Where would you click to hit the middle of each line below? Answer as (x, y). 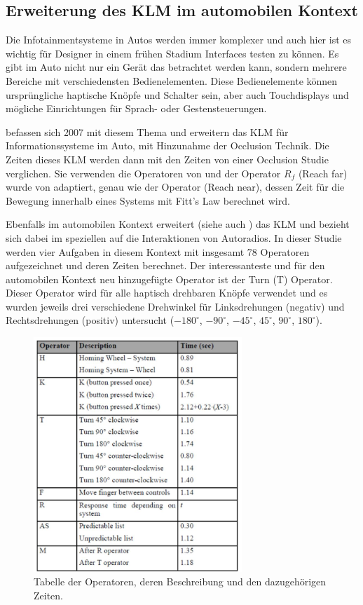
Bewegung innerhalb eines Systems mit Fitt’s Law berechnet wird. (148, 200)
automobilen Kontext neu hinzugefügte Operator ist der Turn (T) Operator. (169, 279)
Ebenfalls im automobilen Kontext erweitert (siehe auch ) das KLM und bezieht (178, 224)
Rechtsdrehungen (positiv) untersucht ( (90, 320)
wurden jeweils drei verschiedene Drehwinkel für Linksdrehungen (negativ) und (175, 306)
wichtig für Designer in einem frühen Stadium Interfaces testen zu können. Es (172, 53)
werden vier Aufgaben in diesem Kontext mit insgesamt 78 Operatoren (158, 251)
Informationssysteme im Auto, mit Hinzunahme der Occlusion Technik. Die (167, 145)
